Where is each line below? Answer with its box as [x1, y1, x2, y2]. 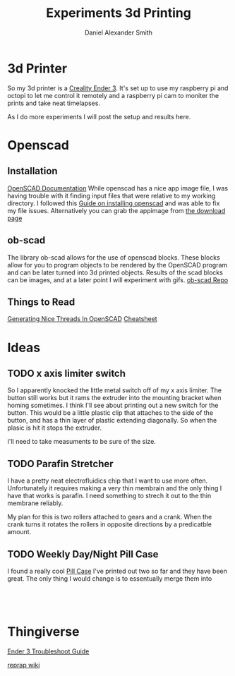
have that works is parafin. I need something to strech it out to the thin [7, 492, 212, 500]
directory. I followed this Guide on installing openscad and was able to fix [7, 199, 220, 207]
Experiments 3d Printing [45, 5, 192, 21]
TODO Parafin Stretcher [7, 457, 114, 470]
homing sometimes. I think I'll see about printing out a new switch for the [7, 401, 219, 410]
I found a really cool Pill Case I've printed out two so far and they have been [7, 567, 228, 575]
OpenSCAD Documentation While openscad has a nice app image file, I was [7, 183, 228, 192]
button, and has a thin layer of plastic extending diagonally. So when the [7, 416, 217, 425]
